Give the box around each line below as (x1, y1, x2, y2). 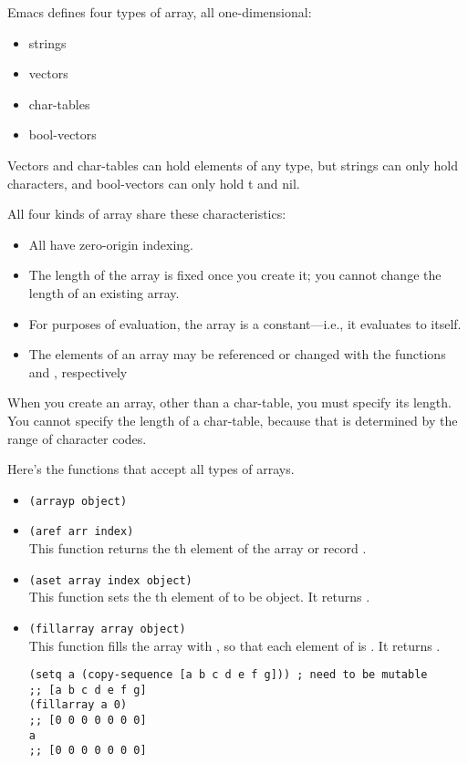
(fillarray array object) (28, 622, 186, 635)
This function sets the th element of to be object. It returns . (28, 587, 370, 606)
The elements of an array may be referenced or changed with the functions (28, 345, 446, 364)
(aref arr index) (28, 525, 134, 539)
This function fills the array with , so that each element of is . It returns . (28, 635, 441, 655)
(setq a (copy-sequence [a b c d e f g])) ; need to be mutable (28, 668, 428, 682)
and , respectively (28, 362, 128, 381)
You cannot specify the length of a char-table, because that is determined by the (7, 410, 458, 429)
